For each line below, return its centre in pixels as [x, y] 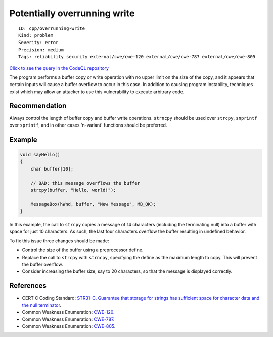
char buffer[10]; [52, 169]
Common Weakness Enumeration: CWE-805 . [69, 326]
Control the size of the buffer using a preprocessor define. [83, 250]
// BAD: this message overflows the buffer [85, 183]
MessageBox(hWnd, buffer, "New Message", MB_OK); [93, 204]
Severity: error [38, 43]
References [28, 286]
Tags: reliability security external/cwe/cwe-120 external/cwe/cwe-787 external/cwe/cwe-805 [137, 57]
